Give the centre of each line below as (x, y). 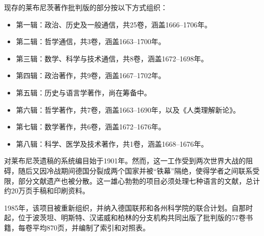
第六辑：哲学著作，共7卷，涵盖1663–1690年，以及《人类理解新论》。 (128, 109)
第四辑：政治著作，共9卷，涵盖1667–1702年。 (91, 75)
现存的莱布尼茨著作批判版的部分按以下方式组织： (86, 7)
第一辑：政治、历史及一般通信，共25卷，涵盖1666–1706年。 (114, 24)
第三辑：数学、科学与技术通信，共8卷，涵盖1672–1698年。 (112, 58)
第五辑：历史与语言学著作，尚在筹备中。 (84, 92)
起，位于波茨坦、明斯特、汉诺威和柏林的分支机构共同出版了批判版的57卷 (125, 217)
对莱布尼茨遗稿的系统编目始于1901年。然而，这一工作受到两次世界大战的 (125, 161)
